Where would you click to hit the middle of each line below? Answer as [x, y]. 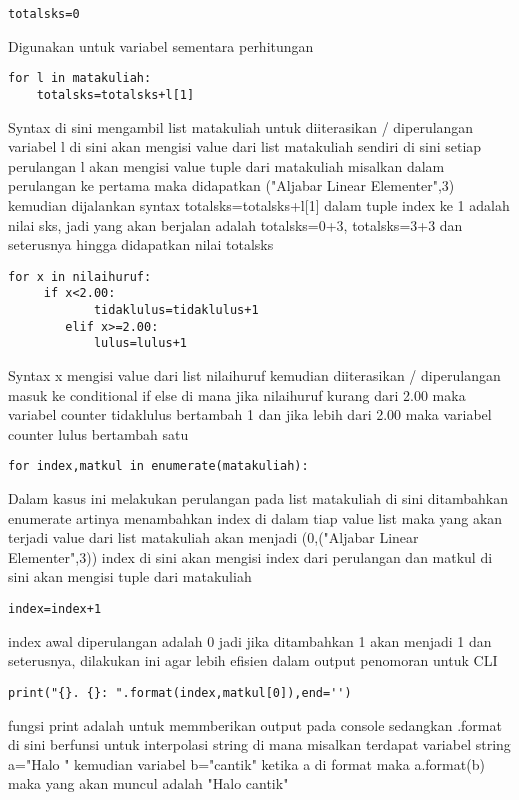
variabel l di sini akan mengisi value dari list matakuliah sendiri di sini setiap [245, 146]
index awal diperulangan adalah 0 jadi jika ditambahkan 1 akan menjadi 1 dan [250, 640]
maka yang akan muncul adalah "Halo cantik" [148, 783]
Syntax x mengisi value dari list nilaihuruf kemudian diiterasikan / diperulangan [254, 375]
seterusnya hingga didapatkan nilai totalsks [141, 244]
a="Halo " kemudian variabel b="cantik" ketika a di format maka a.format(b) [246, 763]
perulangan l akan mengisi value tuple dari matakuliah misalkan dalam [226, 165]
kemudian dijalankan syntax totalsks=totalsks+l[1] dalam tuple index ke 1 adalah [259, 204]
